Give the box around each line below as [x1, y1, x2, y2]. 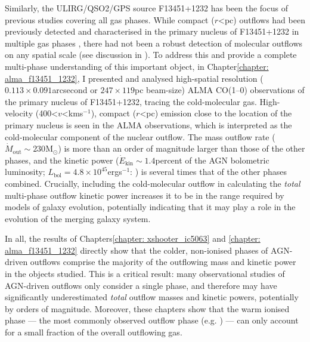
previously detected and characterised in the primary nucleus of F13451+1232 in [5, 25, 299, 38]
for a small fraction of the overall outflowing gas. [5, 326, 182, 338]
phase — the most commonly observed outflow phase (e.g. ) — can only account [5, 314, 299, 326]
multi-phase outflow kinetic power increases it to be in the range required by [5, 189, 284, 201]
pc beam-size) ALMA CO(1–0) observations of [134, 84, 305, 96]
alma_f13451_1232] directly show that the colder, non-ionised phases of [5, 244, 268, 256]
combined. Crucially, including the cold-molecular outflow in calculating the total [5, 177, 300, 189]
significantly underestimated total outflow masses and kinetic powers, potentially [5, 291, 299, 303]
